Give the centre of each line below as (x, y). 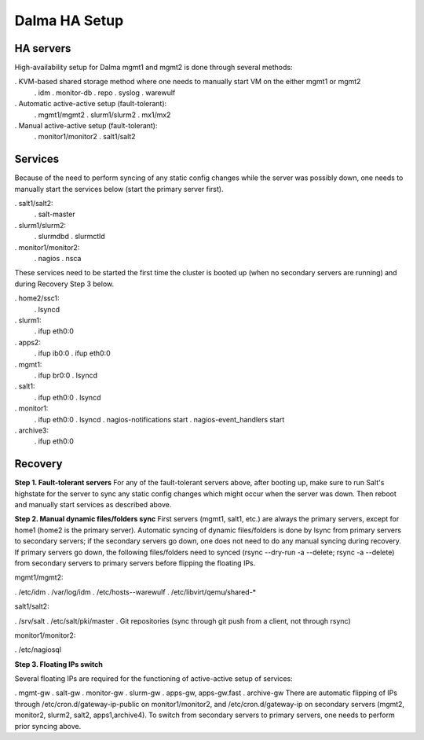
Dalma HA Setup (69, 20)
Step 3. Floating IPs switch (59, 664)
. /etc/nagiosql (38, 650)
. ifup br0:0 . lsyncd (66, 375)
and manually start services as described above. (93, 504)
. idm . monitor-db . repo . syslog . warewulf (105, 92)
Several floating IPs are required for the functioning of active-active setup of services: (154, 679)
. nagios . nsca (58, 259)
